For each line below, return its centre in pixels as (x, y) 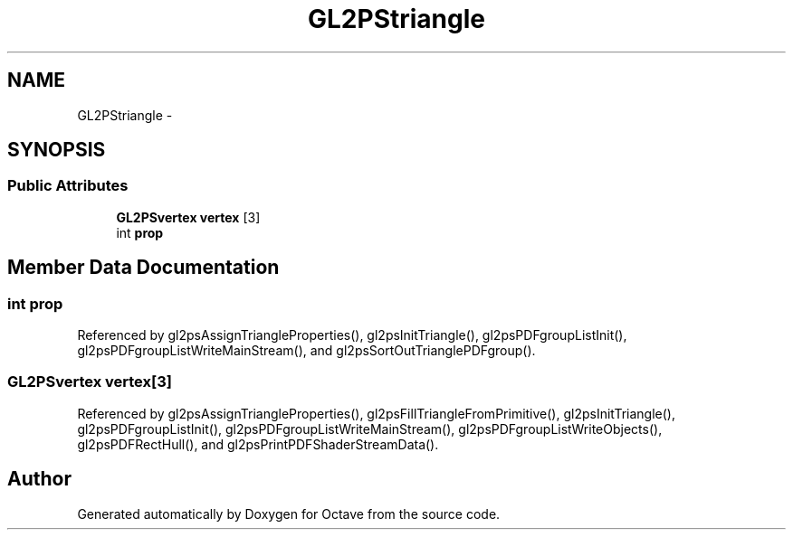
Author (39, 479)
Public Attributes (68, 186)
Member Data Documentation (143, 268)
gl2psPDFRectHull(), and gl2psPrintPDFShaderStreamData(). (258, 444)
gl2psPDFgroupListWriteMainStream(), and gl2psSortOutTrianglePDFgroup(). (306, 351)
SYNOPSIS (57, 150)
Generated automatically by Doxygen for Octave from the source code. (289, 513)
